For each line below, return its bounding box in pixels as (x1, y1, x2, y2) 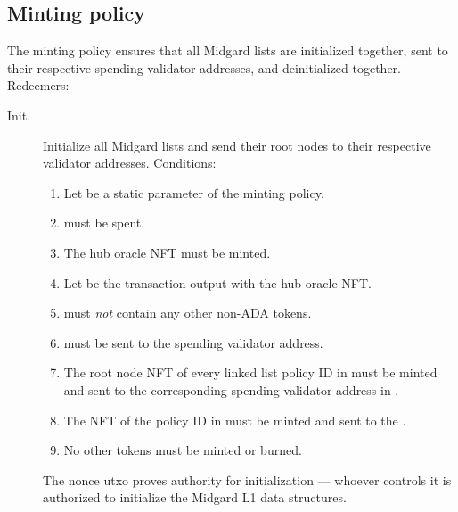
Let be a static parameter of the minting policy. (63, 183, 324, 202)
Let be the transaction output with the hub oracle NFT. (63, 273, 372, 292)
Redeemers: (7, 76, 70, 95)
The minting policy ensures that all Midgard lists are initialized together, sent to (7, 41, 448, 60)
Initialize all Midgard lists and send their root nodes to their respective (43, 136, 431, 154)
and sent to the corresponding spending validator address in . (63, 380, 399, 399)
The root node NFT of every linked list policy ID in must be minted (63, 363, 438, 382)
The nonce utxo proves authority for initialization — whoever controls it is (43, 470, 452, 489)
